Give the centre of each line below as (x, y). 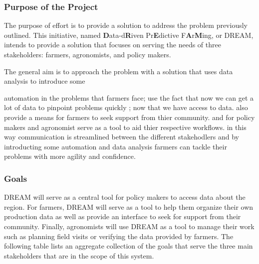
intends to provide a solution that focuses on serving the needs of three (113, 45)
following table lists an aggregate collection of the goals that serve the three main (129, 246)
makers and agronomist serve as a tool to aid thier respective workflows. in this (125, 127)
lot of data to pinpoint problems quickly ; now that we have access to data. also (126, 107)
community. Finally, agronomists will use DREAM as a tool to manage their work (129, 226)
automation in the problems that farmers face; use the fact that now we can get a (129, 97)
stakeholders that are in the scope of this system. (79, 255)
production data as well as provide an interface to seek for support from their (123, 216)
